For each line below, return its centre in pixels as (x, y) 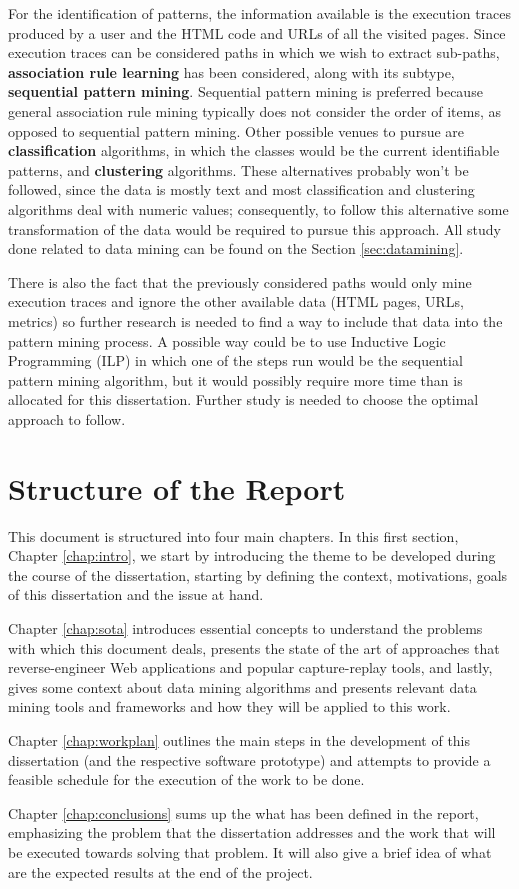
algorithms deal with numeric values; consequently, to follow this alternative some (258, 208)
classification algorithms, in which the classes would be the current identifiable (254, 150)
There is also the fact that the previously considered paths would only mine (240, 281)
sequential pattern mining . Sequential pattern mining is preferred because (245, 91)
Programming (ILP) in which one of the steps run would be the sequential (235, 360)
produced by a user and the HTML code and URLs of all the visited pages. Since (257, 32)
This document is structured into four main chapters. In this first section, (233, 535)
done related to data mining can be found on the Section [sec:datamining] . (236, 248)
